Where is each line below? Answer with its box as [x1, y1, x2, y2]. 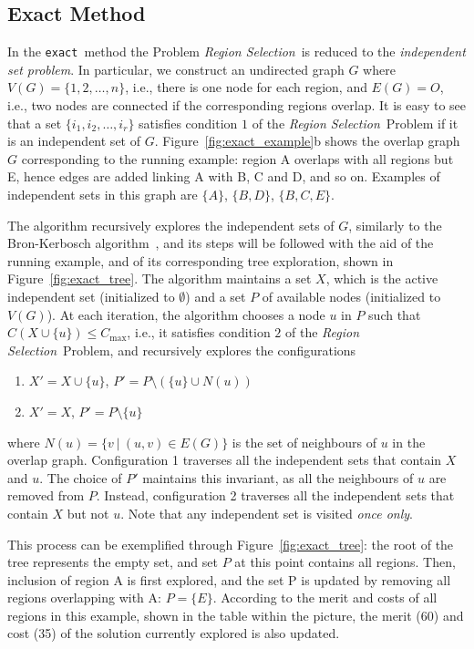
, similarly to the [348, 215, 442, 234]
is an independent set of [7, 131, 140, 150]
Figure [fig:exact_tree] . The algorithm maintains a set [7, 269, 312, 288]
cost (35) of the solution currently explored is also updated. [7, 623, 340, 643]
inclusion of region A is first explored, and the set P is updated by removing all [7, 570, 451, 589]
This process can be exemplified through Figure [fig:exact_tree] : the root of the [7, 534, 454, 553]
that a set [7, 113, 62, 132]
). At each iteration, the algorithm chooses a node [46, 304, 325, 324]
